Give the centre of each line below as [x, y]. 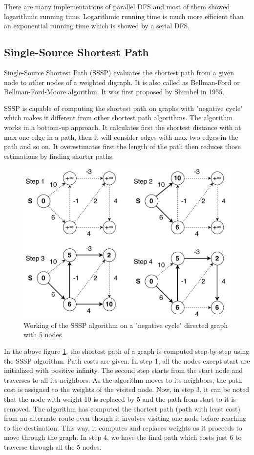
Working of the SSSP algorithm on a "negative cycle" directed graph [126, 325]
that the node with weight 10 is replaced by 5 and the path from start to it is [120, 399]
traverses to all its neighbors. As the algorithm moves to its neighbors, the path [123, 379]
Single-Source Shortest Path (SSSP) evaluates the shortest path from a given [119, 72]
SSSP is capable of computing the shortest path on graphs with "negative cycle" [124, 108]
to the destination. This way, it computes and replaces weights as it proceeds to [123, 427]
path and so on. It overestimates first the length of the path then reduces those [122, 146]
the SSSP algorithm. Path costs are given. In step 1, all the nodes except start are [127, 360]
